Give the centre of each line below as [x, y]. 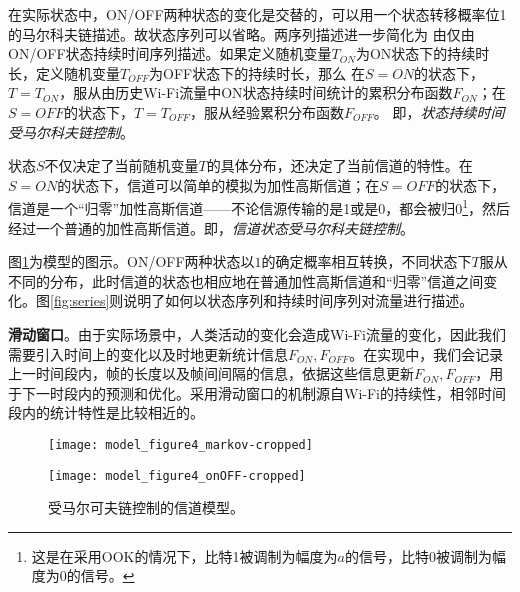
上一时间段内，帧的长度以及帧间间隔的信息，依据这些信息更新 [211, 373]
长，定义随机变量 [64, 72]
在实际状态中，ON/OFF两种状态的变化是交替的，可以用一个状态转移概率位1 [257, 14]
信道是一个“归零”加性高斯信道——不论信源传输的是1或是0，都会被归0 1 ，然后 [259, 206]
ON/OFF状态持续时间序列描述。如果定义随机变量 [170, 53]
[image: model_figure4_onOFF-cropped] [177, 475]
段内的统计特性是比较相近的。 [106, 412]
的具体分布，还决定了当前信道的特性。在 [339, 165]
